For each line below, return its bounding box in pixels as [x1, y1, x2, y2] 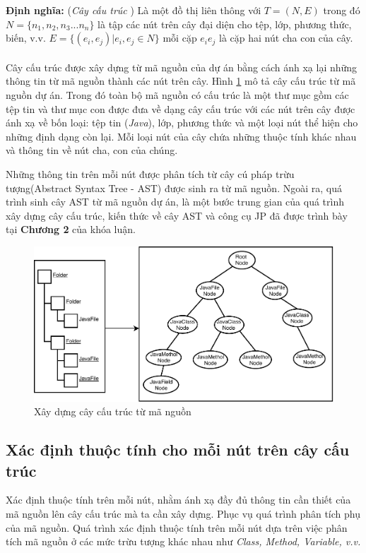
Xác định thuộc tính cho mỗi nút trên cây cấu [6, 439, 350, 460]
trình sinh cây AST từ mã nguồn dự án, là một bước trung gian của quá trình [6, 194, 344, 209]
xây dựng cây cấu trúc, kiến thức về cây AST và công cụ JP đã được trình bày [6, 208, 348, 222]
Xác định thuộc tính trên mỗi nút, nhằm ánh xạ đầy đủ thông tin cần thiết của [6, 492, 351, 507]
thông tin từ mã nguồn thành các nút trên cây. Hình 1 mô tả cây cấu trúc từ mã [6, 73, 356, 88]
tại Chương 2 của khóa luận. [6, 222, 136, 237]
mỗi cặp [163, 30, 197, 45]
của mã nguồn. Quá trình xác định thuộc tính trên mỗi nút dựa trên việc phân [6, 520, 348, 535]
